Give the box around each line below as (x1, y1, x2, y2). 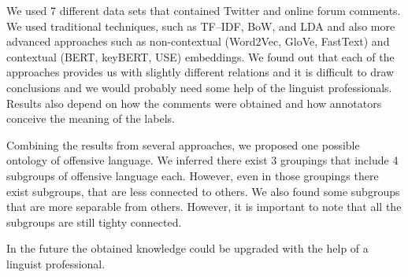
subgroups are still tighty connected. (6, 213, 182, 230)
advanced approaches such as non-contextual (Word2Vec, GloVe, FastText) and (6, 33, 390, 50)
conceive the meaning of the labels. (6, 110, 175, 127)
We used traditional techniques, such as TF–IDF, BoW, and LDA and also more (6, 17, 395, 34)
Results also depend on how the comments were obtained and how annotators (6, 94, 382, 111)
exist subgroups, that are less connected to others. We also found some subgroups (6, 183, 400, 199)
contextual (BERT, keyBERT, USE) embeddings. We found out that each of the (6, 48, 395, 65)
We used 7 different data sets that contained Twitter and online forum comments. (6, 2, 401, 18)
